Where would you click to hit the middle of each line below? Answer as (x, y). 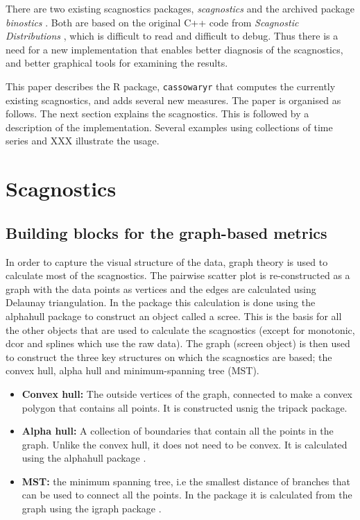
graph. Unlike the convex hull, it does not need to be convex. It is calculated (185, 444)
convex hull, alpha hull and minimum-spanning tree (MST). (132, 370)
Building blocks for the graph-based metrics (166, 232)
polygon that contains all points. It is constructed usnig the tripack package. (185, 407)
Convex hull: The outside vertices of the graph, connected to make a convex (187, 393)
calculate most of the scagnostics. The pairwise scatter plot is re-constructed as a (178, 275)
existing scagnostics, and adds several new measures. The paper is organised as (173, 100)
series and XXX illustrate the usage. (83, 141)
